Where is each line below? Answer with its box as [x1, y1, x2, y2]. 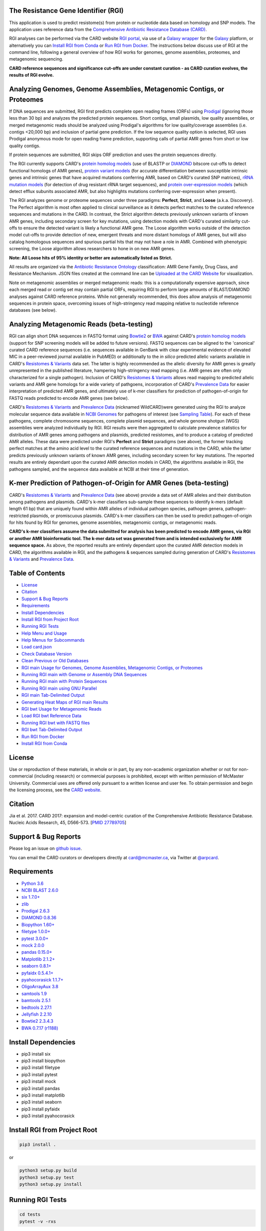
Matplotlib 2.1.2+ [21, 956, 55, 962]
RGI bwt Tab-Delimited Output [21, 727, 83, 733]
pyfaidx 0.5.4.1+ [21, 970, 54, 976]
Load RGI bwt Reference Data [21, 713, 82, 719]
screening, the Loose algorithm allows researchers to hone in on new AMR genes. [9, 246, 175, 252]
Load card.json [21, 644, 52, 650]
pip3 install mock [21, 1078, 56, 1084]
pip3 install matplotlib [21, 1092, 65, 1098]
